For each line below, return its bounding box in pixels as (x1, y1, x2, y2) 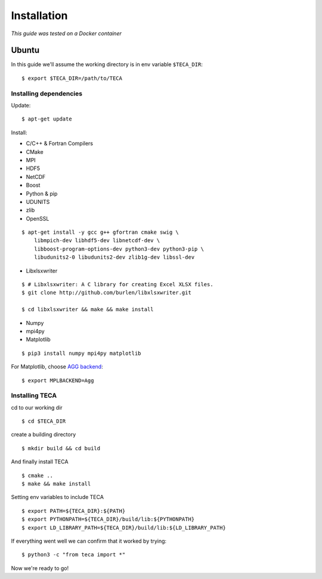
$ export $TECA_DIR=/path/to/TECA (21, 75, 122, 82)
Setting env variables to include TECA (11, 494, 104, 501)
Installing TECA (11, 391, 57, 400)
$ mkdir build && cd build (21, 445, 101, 451)
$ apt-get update (21, 116, 72, 122)
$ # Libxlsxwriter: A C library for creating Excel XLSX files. (21, 281, 214, 288)
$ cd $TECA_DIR (21, 418, 66, 425)
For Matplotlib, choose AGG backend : (11, 363, 104, 370)
